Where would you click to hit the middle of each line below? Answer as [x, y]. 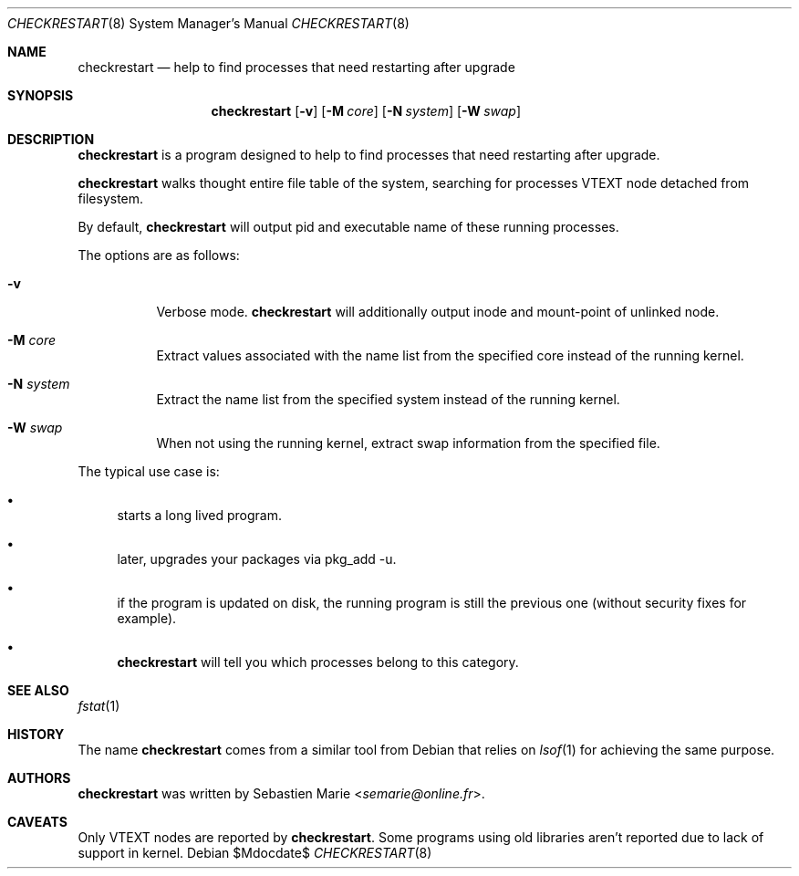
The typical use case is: [149, 471]
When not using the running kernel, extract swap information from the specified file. [408, 443]
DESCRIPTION [51, 139]
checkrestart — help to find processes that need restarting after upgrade [296, 67]
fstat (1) [99, 706]
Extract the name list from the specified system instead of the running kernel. [388, 399]
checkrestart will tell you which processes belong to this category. [318, 662]
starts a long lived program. [199, 515]
